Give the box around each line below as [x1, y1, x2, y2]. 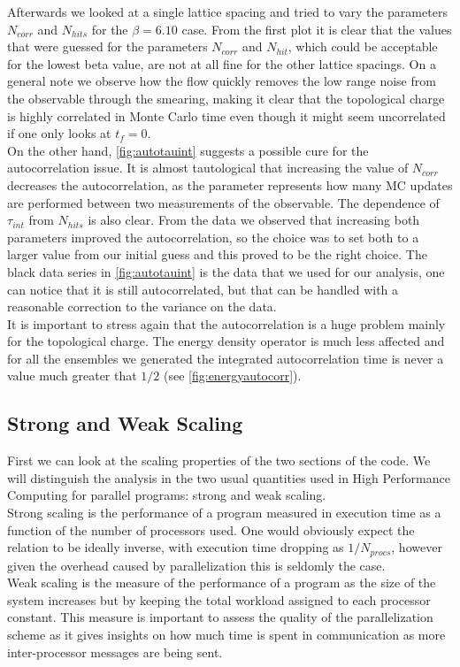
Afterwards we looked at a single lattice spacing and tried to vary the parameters [7, 3, 448, 20]
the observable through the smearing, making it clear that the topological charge [7, 88, 445, 107]
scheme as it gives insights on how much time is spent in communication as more [7, 625, 446, 644]
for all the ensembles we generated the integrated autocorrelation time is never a [7, 349, 444, 367]
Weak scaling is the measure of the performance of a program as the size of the [7, 573, 436, 592]
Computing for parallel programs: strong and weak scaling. [7, 486, 326, 504]
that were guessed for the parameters [7, 37, 208, 56]
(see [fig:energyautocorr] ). [164, 366, 302, 385]
